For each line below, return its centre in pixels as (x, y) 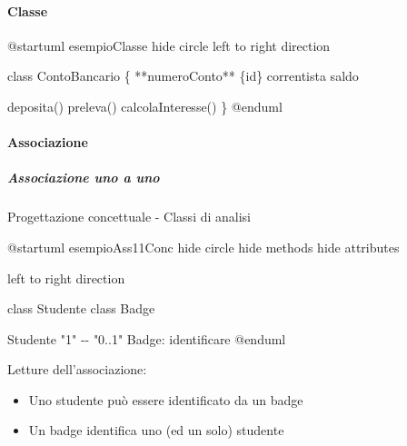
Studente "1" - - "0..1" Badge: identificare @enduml (147, 338)
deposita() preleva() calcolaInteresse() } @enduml (145, 106)
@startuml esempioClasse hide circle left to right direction (169, 45)
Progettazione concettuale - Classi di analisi (129, 217)
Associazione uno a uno (84, 178)
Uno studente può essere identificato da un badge (166, 399)
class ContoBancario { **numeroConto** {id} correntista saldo (183, 76)
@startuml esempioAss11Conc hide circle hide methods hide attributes (203, 247)
